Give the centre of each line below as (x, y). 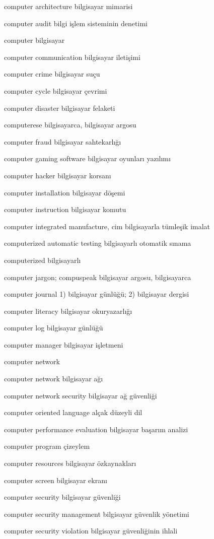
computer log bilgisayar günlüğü (54, 328)
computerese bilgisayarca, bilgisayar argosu (70, 125)
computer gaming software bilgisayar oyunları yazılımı (87, 158)
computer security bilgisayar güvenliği (62, 497)
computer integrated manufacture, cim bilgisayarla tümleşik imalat (107, 226)
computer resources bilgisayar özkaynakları (70, 463)
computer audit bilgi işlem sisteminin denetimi (76, 23)
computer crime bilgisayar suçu (52, 74)
